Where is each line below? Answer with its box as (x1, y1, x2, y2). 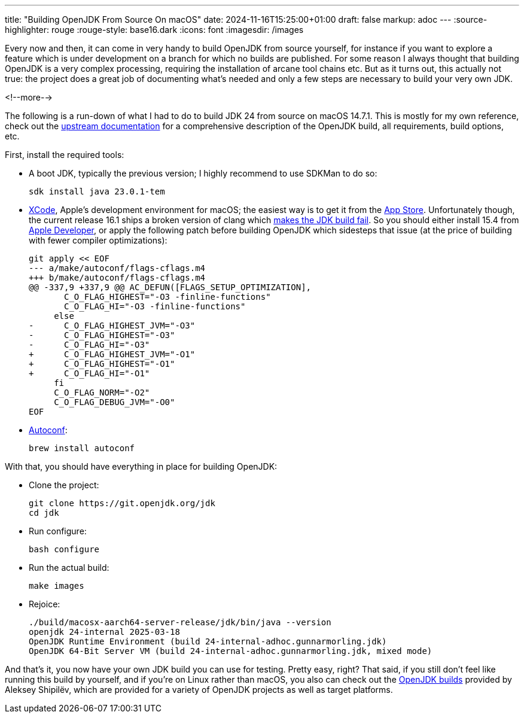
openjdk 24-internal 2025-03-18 (29, 627, 180, 637)
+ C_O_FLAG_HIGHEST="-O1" (29, 359, 175, 369)
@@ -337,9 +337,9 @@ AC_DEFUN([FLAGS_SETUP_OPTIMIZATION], (29, 282, 312, 292)
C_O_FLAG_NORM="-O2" (54, 388, 150, 397)
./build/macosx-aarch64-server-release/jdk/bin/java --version (29, 617, 331, 627)
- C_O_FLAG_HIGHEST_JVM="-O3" (29, 321, 196, 330)
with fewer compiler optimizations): (29, 235, 167, 245)
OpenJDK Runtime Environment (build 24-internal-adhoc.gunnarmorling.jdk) (29, 637, 387, 646)
